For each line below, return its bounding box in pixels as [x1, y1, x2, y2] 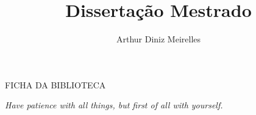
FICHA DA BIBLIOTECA [5, 78, 106, 91]
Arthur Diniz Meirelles [116, 33, 201, 45]
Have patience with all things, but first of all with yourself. [5, 99, 223, 111]
